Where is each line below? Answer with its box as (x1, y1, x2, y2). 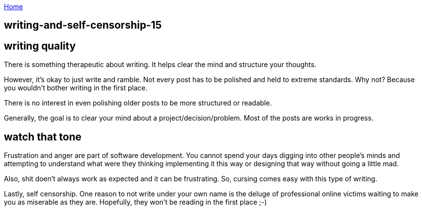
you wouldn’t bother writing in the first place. (4, 84, 147, 92)
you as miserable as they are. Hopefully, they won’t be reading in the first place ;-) (4, 198, 267, 207)
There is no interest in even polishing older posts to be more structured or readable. (4, 99, 272, 107)
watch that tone (4, 130, 82, 143)
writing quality (4, 39, 76, 52)
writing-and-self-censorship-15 (4, 19, 162, 32)
